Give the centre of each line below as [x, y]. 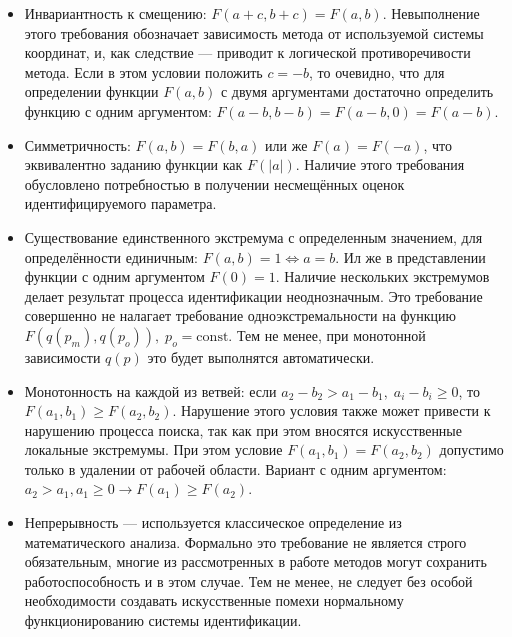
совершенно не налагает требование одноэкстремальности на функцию [240, 315]
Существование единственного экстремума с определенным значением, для [253, 236]
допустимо [471, 449]
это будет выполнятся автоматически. [261, 356]
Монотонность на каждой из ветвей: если [150, 390]
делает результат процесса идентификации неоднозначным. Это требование [253, 295]
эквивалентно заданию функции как [133, 164]
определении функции [91, 91]
